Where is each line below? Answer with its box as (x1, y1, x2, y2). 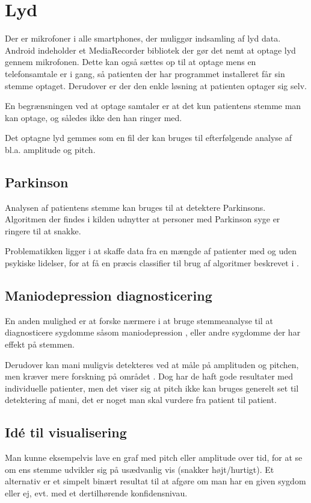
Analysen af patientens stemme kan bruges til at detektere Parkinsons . (5, 201, 266, 213)
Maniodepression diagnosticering (5, 286, 212, 305)
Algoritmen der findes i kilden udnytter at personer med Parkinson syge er (5, 213, 280, 225)
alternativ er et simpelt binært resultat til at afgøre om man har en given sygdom (5, 475, 306, 487)
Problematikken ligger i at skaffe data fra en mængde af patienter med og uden (5, 245, 297, 257)
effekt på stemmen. (5, 338, 75, 351)
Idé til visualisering (5, 423, 127, 442)
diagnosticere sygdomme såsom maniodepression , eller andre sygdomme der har (5, 326, 301, 339)
